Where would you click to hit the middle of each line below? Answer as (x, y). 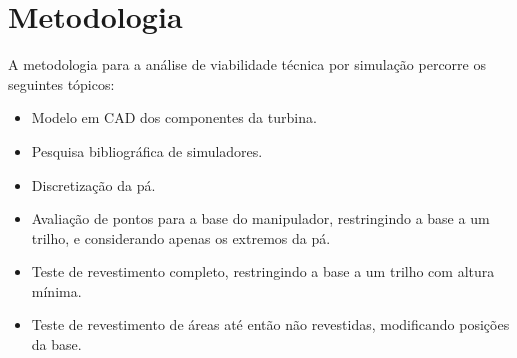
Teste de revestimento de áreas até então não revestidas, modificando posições (270, 324)
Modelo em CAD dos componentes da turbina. (174, 117)
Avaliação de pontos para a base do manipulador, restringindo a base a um (260, 218)
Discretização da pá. (93, 184)
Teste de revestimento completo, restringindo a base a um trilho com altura (263, 271)
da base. (56, 344)
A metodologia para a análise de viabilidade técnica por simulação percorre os (247, 64)
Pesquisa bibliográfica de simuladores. (147, 150)
